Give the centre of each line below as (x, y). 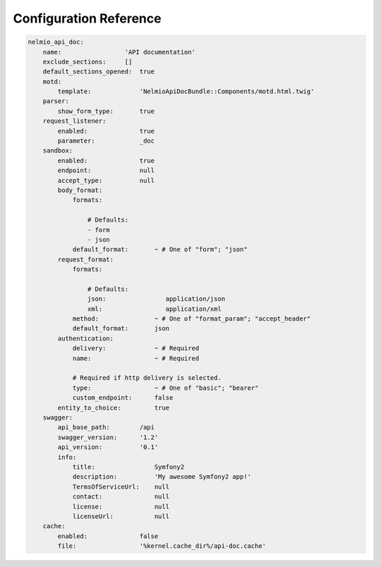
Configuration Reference (87, 18)
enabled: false (108, 536)
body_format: (80, 190)
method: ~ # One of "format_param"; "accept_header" (192, 319)
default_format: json (121, 329)
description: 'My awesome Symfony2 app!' (162, 477)
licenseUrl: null (121, 516)
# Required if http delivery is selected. (147, 378)
